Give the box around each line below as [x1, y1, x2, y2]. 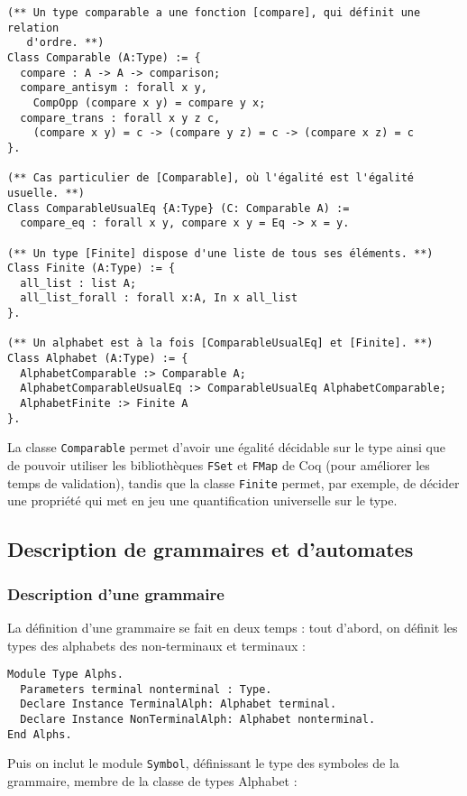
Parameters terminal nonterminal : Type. [20, 682, 272, 696]
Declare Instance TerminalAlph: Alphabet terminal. [20, 698, 337, 711]
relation [7, 21, 60, 34]
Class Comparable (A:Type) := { [7, 51, 201, 64]
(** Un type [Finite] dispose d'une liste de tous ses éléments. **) [7, 246, 434, 260]
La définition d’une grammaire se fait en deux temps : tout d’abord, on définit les [7, 617, 458, 636]
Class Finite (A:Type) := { [7, 262, 176, 275]
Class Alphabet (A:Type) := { [7, 352, 188, 366]
